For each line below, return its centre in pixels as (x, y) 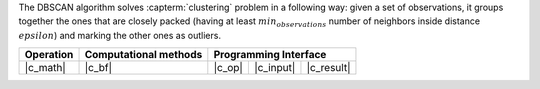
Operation (49, 55)
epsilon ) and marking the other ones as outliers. (120, 35)
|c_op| (228, 68)
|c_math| (45, 68)
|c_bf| (98, 68)
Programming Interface (270, 55)
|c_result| (328, 68)
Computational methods (143, 55)
